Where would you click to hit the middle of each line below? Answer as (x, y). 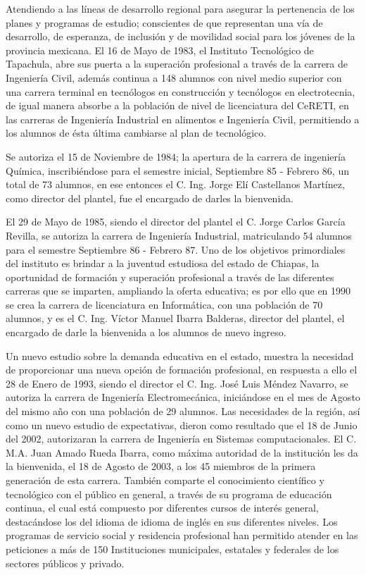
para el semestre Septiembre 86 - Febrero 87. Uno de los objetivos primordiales (176, 249)
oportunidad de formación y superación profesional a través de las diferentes (170, 277)
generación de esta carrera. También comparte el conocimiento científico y (165, 480)
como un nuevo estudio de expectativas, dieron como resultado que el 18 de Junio (182, 425)
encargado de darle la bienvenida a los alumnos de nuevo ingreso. (146, 332)
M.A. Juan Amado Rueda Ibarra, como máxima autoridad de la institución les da (182, 452)
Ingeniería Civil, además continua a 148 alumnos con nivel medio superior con (174, 77)
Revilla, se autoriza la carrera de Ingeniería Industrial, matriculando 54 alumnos (179, 235)
